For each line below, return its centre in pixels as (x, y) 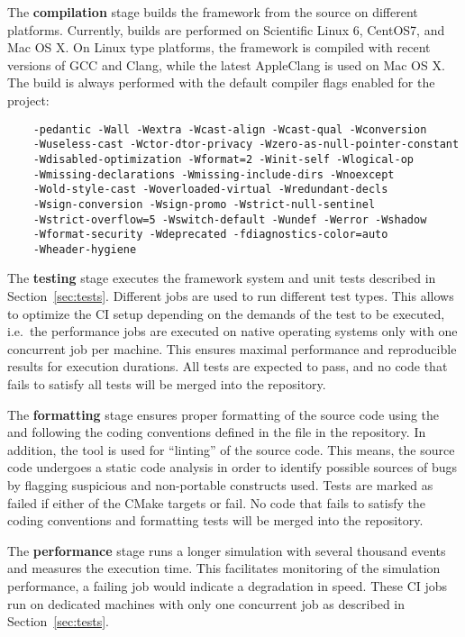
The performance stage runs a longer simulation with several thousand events (227, 550)
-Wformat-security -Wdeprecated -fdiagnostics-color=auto (210, 235)
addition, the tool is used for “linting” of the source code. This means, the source (231, 449)
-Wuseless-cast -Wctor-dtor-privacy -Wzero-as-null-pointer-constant (246, 145)
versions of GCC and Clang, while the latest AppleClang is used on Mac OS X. (226, 64)
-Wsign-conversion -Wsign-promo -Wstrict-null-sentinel (204, 204)
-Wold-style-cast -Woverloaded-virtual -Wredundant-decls (210, 190)
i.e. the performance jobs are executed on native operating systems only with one (232, 331)
